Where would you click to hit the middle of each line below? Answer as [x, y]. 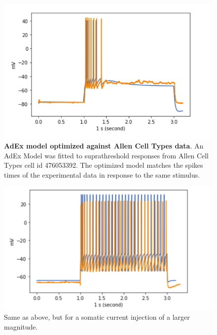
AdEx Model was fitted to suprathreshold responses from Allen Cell [106, 155]
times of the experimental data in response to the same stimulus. [102, 175]
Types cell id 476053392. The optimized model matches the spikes [104, 165]
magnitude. [21, 326]
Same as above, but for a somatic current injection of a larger [97, 317]
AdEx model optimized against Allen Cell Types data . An [104, 146]
